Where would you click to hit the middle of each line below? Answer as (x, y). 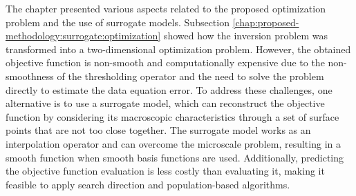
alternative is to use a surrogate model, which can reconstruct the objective (165, 103)
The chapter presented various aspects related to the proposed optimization (166, 8)
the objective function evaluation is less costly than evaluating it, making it (165, 171)
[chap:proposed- (266, 22)
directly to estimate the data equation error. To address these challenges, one (169, 89)
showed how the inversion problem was (245, 36)
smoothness (30, 76)
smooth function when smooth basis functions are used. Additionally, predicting (175, 157)
